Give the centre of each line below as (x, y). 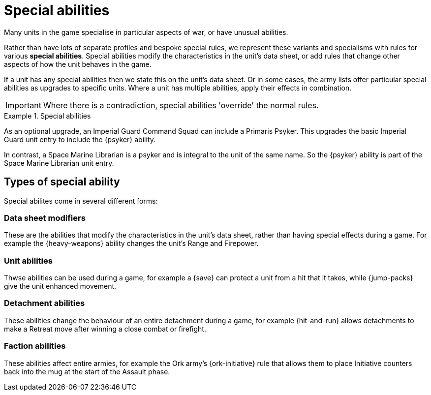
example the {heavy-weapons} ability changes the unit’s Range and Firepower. (131, 243)
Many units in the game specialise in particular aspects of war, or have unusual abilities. (146, 32)
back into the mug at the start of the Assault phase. (87, 371)
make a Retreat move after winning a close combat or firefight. (105, 329)
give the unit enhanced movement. (60, 286)
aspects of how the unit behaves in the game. (78, 64)
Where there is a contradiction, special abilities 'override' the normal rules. (181, 105)
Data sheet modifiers (45, 218)
